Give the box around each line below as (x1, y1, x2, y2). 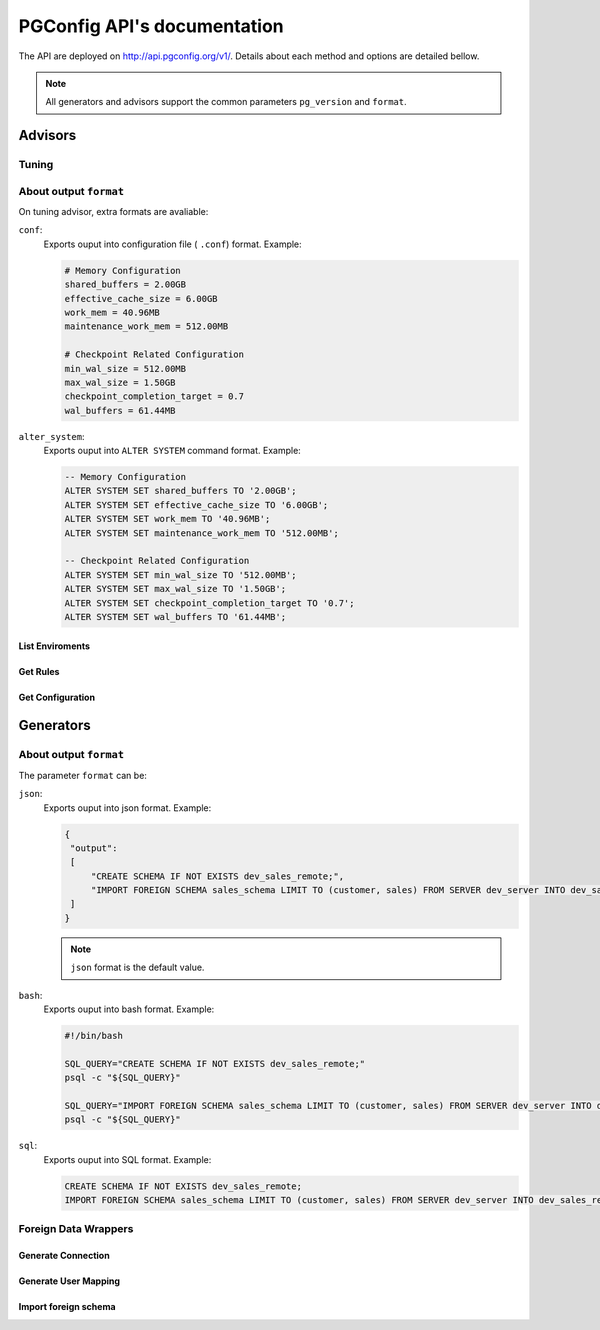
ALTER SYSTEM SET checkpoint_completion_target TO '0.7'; (64, 597, 355, 609)
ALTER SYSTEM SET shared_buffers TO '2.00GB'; (64, 485, 297, 497)
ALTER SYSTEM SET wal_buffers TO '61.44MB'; (64, 611, 287, 622)
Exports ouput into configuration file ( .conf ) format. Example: (43, 238, 302, 250)
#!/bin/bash (64, 1030, 124, 1041)
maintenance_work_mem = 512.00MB (64, 321, 229, 332)
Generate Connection (18, 1250, 110, 1262)
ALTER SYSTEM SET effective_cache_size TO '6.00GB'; (64, 499, 329, 510)
